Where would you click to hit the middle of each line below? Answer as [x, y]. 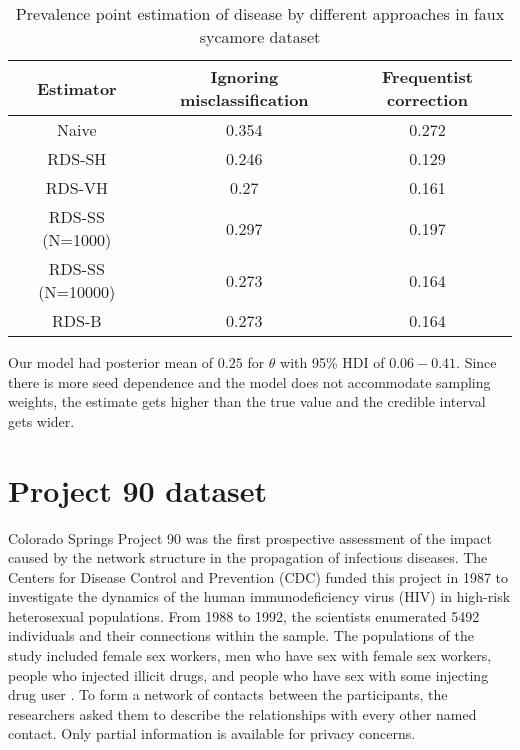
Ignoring [244, 76]
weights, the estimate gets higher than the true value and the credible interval [247, 401]
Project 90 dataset [138, 489]
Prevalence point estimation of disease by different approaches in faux [260, 13]
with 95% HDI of [332, 362]
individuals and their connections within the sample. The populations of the [241, 635]
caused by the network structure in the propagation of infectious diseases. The [248, 557]
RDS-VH [76, 187]
